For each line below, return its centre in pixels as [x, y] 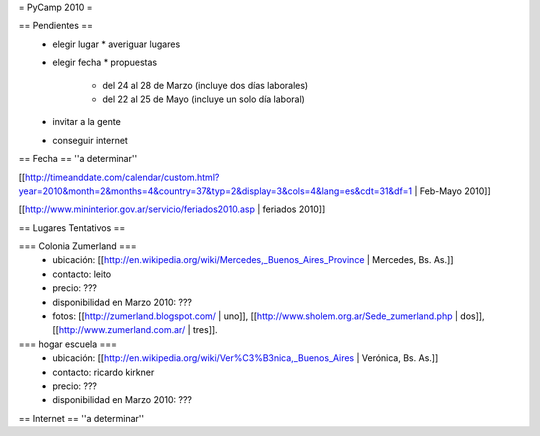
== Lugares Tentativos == [72, 227]
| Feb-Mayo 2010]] [453, 191]
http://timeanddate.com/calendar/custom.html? [122, 177]
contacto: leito [82, 274]
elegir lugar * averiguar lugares [116, 44]
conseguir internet [90, 140]
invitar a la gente [87, 122]
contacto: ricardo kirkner [103, 372]
